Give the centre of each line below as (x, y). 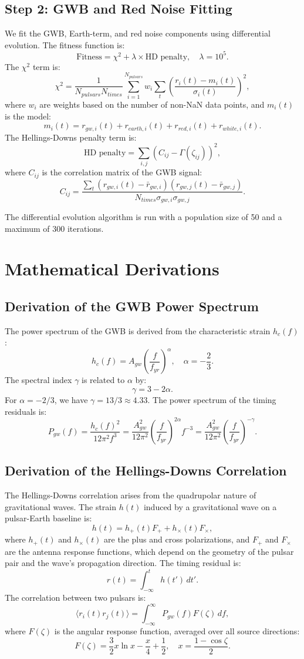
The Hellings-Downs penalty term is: (71, 137)
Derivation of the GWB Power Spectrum (132, 306)
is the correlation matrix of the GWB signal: (122, 172)
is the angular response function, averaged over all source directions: (177, 631)
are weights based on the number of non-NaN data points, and (152, 104)
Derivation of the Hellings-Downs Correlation (146, 470)
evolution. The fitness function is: (65, 44)
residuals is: (26, 411)
